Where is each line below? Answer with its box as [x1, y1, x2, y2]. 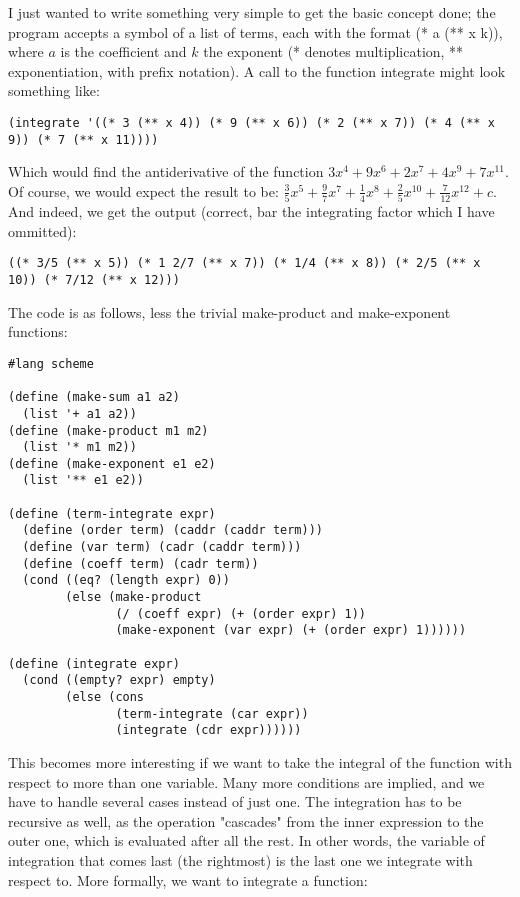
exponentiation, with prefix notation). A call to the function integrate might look [8, 60, 506, 81]
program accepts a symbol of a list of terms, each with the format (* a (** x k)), [8, 21, 503, 42]
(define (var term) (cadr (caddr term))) [22, 540, 302, 555]
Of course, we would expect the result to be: [8, 180, 279, 201]
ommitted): [8, 220, 77, 241]
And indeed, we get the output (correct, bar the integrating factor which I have [8, 201, 495, 222]
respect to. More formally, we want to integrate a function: [8, 869, 368, 890]
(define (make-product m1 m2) [8, 423, 209, 438]
